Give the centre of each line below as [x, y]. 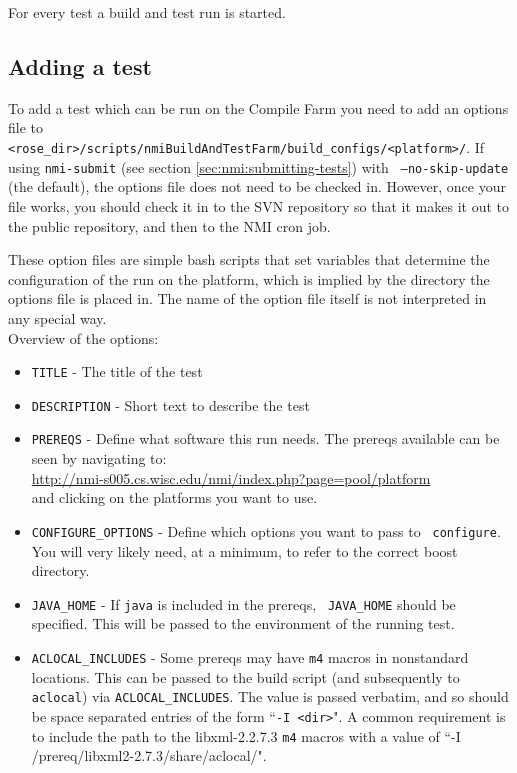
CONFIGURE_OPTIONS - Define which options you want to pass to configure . [266, 530]
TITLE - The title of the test [117, 371]
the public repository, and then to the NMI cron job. [169, 225]
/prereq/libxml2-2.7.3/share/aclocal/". [149, 755]
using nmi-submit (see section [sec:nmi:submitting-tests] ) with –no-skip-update [258, 166]
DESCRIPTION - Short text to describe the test [170, 404]
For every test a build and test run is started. [147, 12]
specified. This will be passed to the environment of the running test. [243, 623]
